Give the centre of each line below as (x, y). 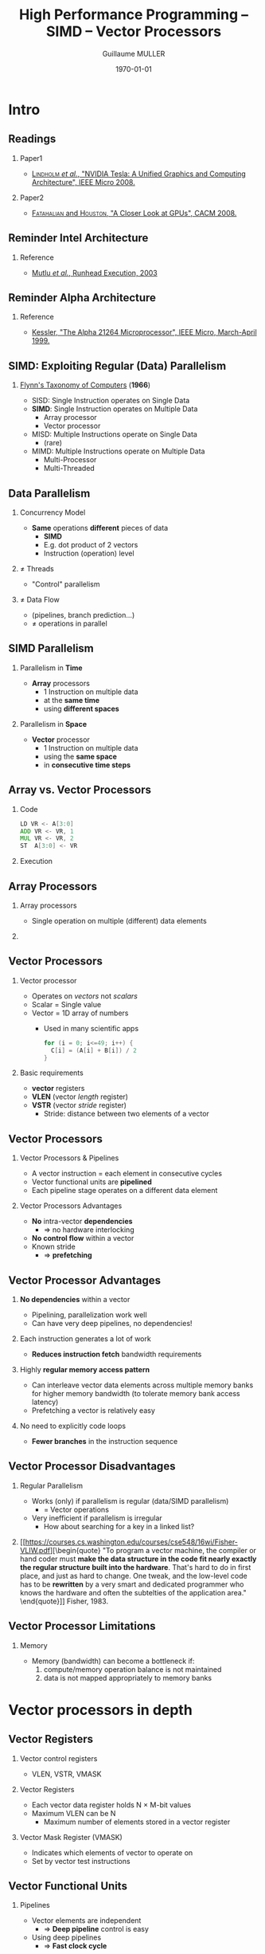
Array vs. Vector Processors (80, 790)
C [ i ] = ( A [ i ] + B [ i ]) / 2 (94, 1050)
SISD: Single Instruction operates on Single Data (111, 401)
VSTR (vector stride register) (79, 1105)
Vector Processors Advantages (71, 1206)
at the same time (72, 700)
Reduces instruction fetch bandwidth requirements (117, 1354)
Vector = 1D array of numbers (80, 1013)
